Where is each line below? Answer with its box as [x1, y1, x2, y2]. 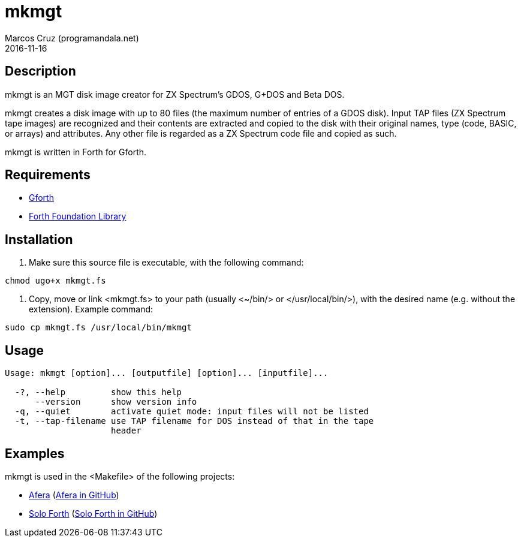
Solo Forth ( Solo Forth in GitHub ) [29, 508, 158, 519]
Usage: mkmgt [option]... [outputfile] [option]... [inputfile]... [5, 368, 329, 378]
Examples [5, 445, 65, 461]
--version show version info [35, 397, 197, 407]
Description [5, 64, 76, 79]
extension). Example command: [29, 304, 153, 315]
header [111, 426, 141, 436]
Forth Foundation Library [29, 211, 127, 222]
